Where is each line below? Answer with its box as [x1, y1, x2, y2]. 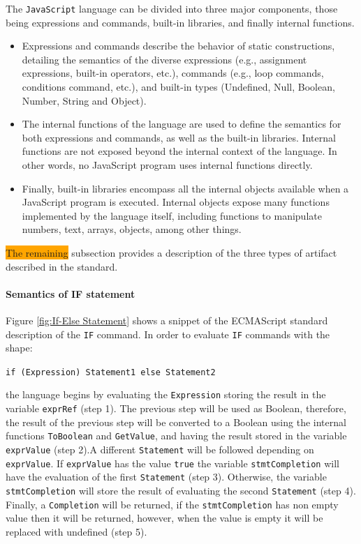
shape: [6, 340, 33, 355]
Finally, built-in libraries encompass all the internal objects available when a [22, 181, 349, 195]
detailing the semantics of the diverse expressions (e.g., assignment [22, 52, 307, 66]
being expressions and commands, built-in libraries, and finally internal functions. [6, 15, 355, 29]
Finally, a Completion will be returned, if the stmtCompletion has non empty [6, 497, 339, 511]
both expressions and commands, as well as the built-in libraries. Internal [22, 130, 336, 144]
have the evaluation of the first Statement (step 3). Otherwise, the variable [6, 469, 327, 484]
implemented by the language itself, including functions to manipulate [22, 208, 322, 222]
